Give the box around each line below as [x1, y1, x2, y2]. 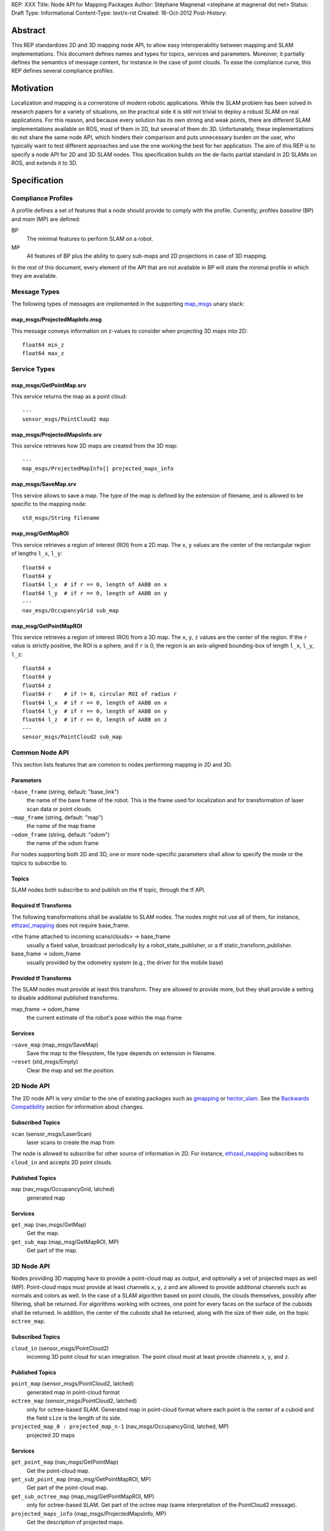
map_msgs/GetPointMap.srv [11, 382, 87, 389]
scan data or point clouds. [26, 805, 93, 813]
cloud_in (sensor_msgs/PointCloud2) [11, 1344, 109, 1352]
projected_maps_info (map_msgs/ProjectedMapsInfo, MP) [11, 1510, 166, 1517]
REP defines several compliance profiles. [11, 67, 114, 75]
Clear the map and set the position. [26, 1066, 116, 1074]
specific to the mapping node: [11, 500, 87, 508]
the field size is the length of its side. [26, 1414, 122, 1421]
